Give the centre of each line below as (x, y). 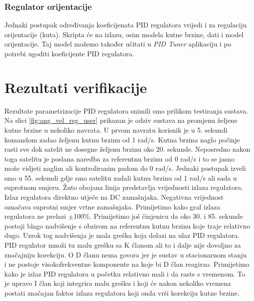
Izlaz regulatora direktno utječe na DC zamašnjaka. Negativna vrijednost (114, 197)
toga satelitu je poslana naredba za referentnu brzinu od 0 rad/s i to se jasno (120, 158)
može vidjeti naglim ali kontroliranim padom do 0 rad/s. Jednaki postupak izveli (125, 168)
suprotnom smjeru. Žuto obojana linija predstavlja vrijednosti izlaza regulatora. (124, 187)
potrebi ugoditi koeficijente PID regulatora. (69, 53)
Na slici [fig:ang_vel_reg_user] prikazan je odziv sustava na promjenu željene (121, 120)
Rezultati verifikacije (76, 87)
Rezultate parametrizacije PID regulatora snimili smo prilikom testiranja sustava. (126, 110)
